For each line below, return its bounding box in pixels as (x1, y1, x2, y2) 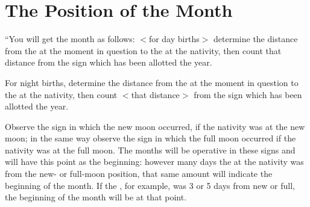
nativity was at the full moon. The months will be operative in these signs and (5, 143, 296, 156)
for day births (148, 32, 200, 45)
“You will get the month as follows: (5, 32, 135, 45)
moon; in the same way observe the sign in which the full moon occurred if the (5, 132, 296, 144)
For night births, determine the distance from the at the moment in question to (5, 76, 299, 88)
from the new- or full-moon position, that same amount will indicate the (5, 167, 273, 180)
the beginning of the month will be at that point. (5, 191, 187, 203)
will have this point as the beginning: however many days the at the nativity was (5, 155, 304, 168)
